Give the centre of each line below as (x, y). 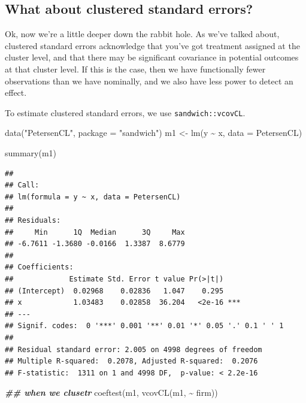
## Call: (22, 185)
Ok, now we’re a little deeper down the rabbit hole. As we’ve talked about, (142, 34)
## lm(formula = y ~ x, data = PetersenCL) (93, 197)
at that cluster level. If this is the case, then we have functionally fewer (135, 69)
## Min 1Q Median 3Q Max (95, 232)
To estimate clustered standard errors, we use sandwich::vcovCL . (125, 112)
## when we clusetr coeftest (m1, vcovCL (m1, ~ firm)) (111, 393)
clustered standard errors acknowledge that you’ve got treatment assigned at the (152, 45)
